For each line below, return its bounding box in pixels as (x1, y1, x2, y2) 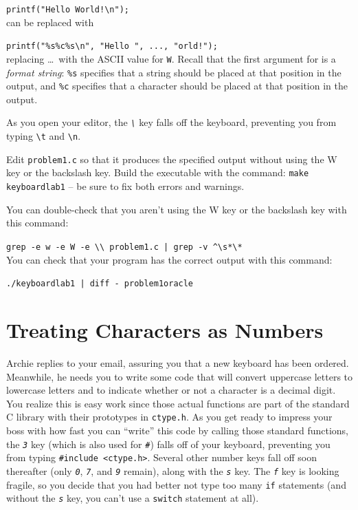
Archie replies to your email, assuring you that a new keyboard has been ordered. (6, 355, 349, 370)
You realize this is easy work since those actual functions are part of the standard (6, 396, 350, 410)
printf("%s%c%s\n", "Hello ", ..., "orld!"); (6, 41, 218, 52)
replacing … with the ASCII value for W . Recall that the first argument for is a (6, 51, 336, 65)
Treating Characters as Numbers (6, 316, 324, 344)
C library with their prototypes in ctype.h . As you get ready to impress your (6, 410, 333, 424)
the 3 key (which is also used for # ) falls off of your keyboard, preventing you (6, 436, 331, 451)
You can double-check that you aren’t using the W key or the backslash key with (6, 202, 347, 216)
